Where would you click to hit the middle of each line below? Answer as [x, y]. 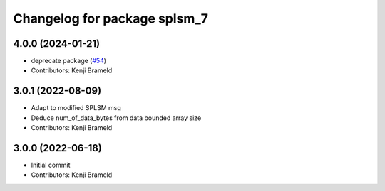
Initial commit [51, 165]
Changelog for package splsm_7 [111, 18]
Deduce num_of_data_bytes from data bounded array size [116, 118]
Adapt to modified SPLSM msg [76, 108]
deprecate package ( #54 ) [69, 61]
